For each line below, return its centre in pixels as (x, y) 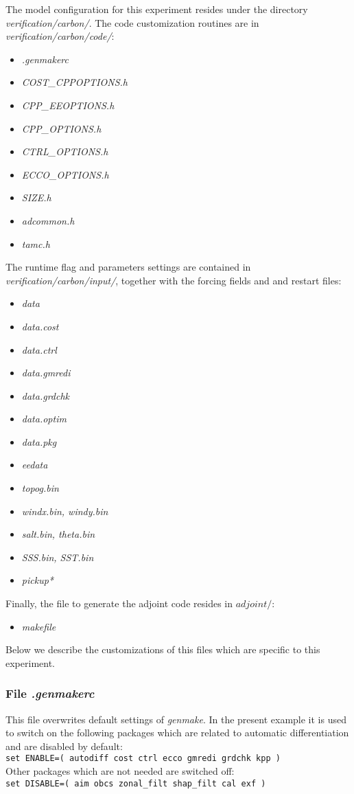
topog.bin (40, 488)
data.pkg (39, 441)
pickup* (37, 580)
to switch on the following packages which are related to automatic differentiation (177, 733)
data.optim (44, 419)
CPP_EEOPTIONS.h (68, 105)
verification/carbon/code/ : (60, 36)
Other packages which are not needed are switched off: (120, 771)
